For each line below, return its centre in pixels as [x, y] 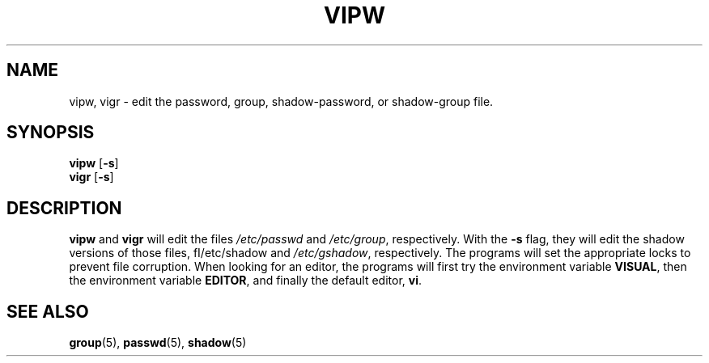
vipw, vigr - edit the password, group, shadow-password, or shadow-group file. [281, 101]
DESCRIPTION [64, 208]
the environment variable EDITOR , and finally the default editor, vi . [246, 281]
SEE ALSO [48, 311]
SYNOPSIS [51, 133]
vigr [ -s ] [91, 177]
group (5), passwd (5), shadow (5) [158, 343]
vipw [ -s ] [94, 163]
